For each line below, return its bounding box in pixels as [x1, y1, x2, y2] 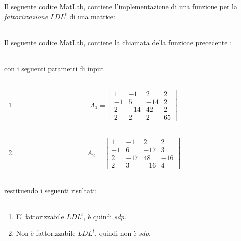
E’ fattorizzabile [16, 211, 64, 221]
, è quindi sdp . [83, 211, 126, 221]
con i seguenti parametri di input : [4, 63, 108, 73]
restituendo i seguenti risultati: [4, 185, 97, 195]
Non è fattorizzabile [16, 228, 76, 238]
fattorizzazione [4, 11, 48, 21]
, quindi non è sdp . [95, 228, 151, 238]
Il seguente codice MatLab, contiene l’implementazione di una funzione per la [4, 1, 237, 11]
